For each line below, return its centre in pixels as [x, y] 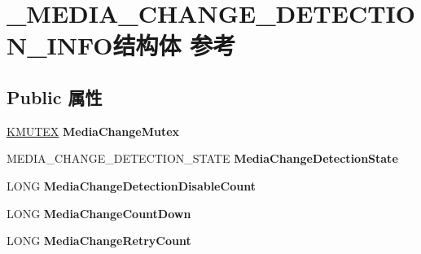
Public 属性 [55, 96]
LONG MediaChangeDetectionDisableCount [131, 185]
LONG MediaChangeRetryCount [99, 241]
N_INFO [60, 45]
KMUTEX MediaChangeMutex [93, 131]
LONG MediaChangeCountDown [99, 213]
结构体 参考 [174, 45]
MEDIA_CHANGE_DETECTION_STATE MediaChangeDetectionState [202, 158]
